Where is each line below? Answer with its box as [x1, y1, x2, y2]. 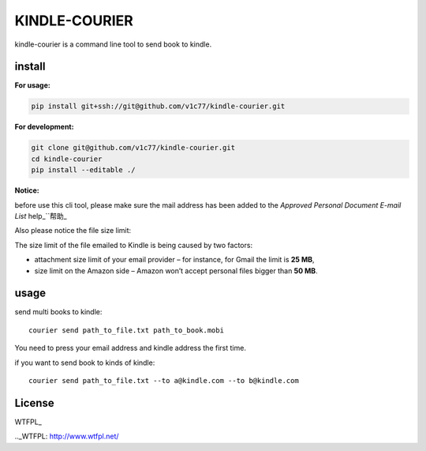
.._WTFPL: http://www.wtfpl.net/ [14, 431, 119, 442]
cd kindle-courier [31, 154, 103, 163]
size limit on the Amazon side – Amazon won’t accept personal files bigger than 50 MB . [34, 265, 319, 276]
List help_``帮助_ [14, 211, 67, 220]
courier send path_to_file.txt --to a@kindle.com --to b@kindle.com [28, 376, 299, 385]
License [14, 396, 54, 410]
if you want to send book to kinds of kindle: [14, 358, 155, 367]
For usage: [14, 81, 50, 90]
